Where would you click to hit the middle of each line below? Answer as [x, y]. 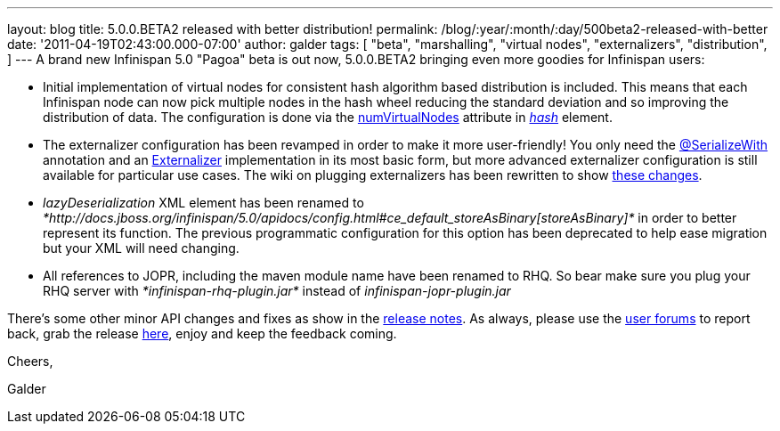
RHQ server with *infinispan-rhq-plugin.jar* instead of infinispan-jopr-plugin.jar [277, 291]
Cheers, [30, 361]
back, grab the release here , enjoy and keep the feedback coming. [202, 333]
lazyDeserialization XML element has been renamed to [203, 203]
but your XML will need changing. [141, 248]
